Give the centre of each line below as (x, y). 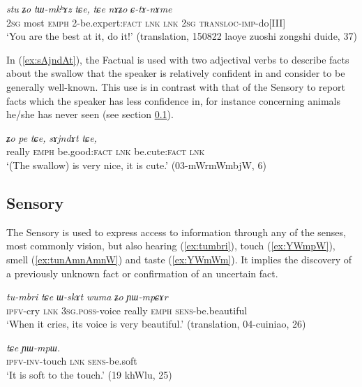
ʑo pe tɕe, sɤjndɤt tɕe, (52, 137)
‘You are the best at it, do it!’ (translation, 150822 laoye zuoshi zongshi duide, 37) (182, 36)
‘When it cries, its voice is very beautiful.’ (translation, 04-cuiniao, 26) (156, 324)
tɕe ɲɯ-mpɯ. (33, 347)
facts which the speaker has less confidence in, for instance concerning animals (173, 100)
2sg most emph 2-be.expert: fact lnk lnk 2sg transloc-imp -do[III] (146, 22)
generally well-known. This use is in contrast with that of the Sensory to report (176, 86)
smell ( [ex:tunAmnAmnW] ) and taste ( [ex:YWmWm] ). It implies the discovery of (179, 259)
